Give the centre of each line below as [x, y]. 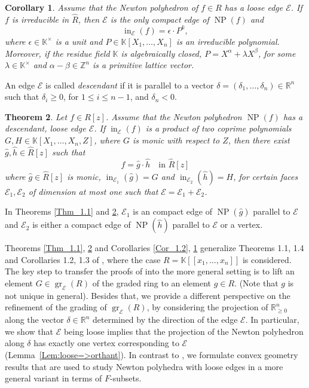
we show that [29, 331]
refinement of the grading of [56, 307]
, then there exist [259, 140]
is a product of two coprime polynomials [218, 128]
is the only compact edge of [160, 19]
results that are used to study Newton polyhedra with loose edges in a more [144, 366]
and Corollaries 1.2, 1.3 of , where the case [83, 259]
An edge [20, 85]
